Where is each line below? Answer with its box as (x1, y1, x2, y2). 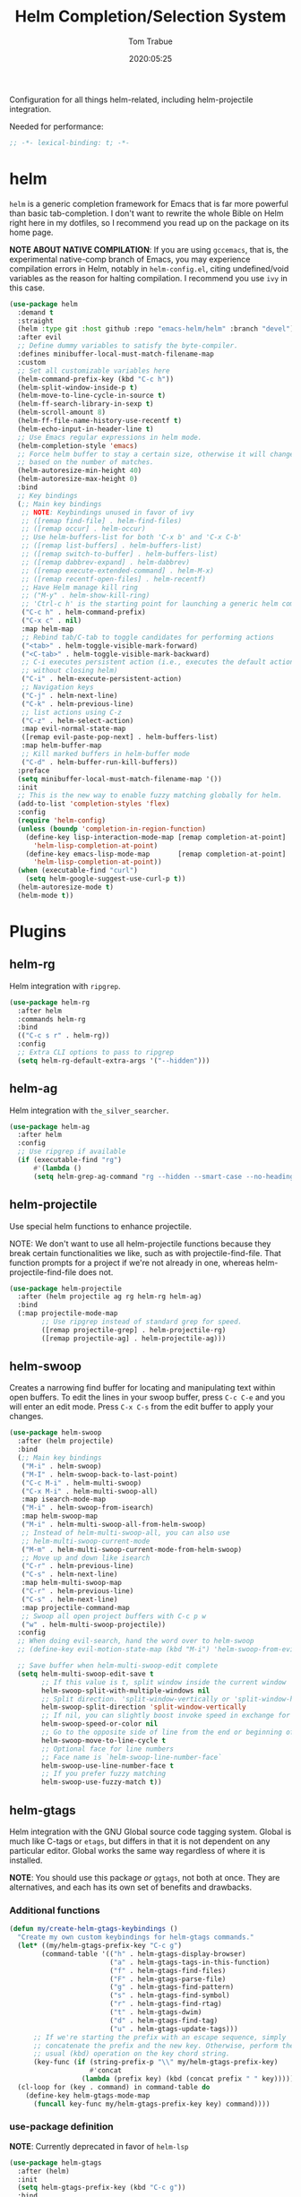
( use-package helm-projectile (9, 1284, 123, 1293)
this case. (9, 282, 46, 293)
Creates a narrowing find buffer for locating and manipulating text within (9, 1383, 276, 1393)
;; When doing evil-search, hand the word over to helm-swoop (17, 1637, 254, 1646)
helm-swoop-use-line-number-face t (41, 1761, 175, 1771)
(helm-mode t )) (17, 891, 74, 900)
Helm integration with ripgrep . (9, 980, 121, 991)
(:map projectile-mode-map (17, 1309, 118, 1318)
